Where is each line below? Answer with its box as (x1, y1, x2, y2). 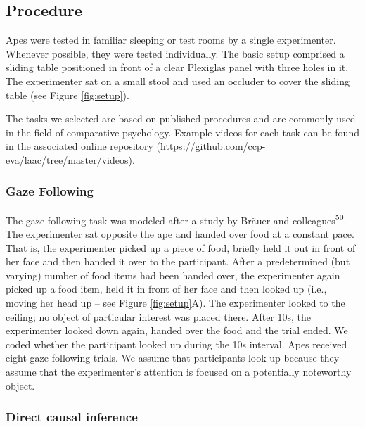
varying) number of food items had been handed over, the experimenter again (6, 267, 340, 282)
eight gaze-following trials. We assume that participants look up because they (6, 350, 340, 365)
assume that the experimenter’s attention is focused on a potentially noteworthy (6, 364, 352, 378)
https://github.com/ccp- (160, 139, 266, 153)
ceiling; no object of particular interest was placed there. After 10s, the (6, 309, 312, 324)
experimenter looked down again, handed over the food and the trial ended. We (6, 323, 348, 338)
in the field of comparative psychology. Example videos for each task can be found (6, 125, 359, 139)
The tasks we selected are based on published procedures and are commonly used (6, 111, 356, 126)
